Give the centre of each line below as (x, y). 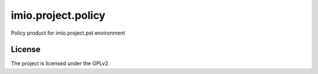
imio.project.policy (58, 15)
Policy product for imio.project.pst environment (68, 33)
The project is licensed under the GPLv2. (60, 63)
